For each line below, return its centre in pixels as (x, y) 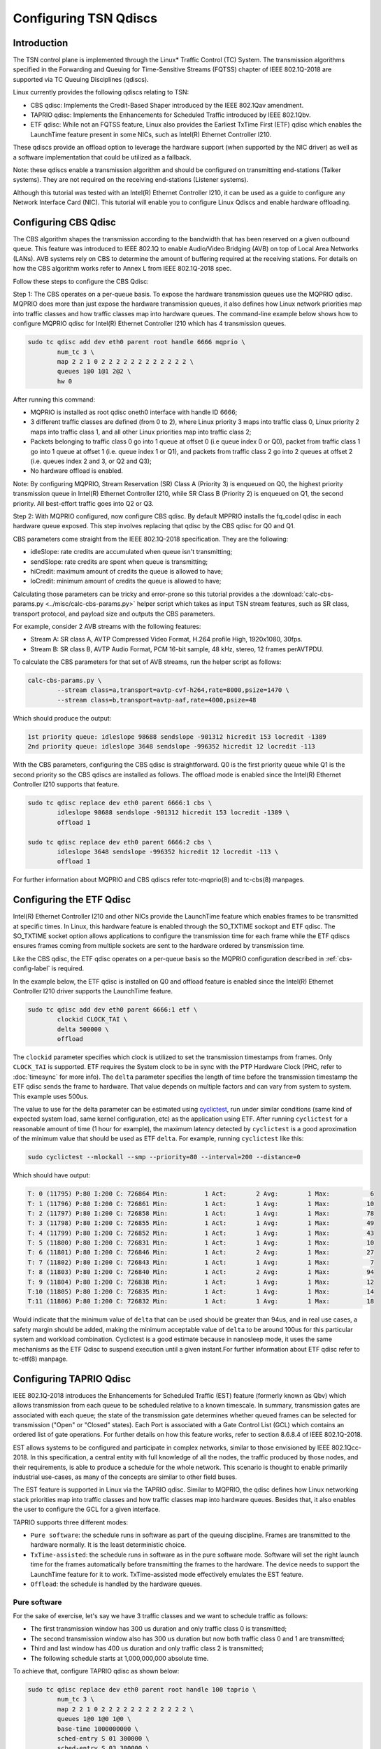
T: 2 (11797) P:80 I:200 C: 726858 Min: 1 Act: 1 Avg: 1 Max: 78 (201, 1213)
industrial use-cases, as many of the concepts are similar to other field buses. (125, 1477)
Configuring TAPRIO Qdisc (72, 1379)
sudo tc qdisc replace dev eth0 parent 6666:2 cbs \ (120, 842)
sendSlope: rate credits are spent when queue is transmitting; (119, 561)
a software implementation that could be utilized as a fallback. (102, 157)
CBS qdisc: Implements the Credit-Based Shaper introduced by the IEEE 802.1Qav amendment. (167, 105)
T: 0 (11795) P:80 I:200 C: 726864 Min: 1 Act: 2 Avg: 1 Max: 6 (201, 1194)
